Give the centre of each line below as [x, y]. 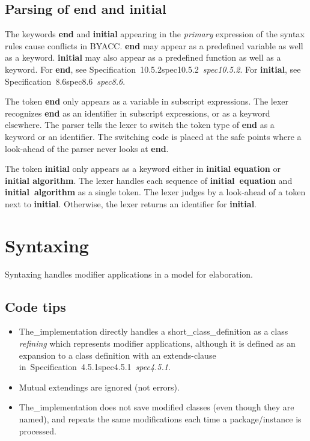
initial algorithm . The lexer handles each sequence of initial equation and [149, 180]
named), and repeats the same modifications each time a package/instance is [160, 419]
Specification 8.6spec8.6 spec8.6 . [65, 81]
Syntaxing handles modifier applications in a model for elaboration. [129, 274]
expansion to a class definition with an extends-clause [117, 355]
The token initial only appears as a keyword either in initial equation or [143, 169]
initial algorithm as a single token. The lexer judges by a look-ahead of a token [155, 192]
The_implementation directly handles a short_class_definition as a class [153, 331]
